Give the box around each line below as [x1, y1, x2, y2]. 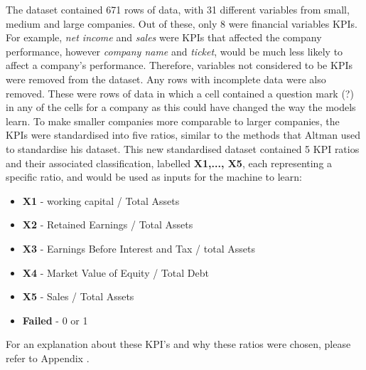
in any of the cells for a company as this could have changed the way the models [6, 100, 356, 115]
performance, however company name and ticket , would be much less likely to [6, 43, 343, 58]
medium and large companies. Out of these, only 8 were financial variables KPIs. [6, 16, 357, 31]
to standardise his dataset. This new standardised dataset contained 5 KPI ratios [6, 141, 360, 156]
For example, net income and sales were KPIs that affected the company [6, 30, 322, 45]
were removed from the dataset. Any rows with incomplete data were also [6, 71, 326, 86]
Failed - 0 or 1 [22, 312, 88, 327]
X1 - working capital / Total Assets [22, 193, 180, 208]
